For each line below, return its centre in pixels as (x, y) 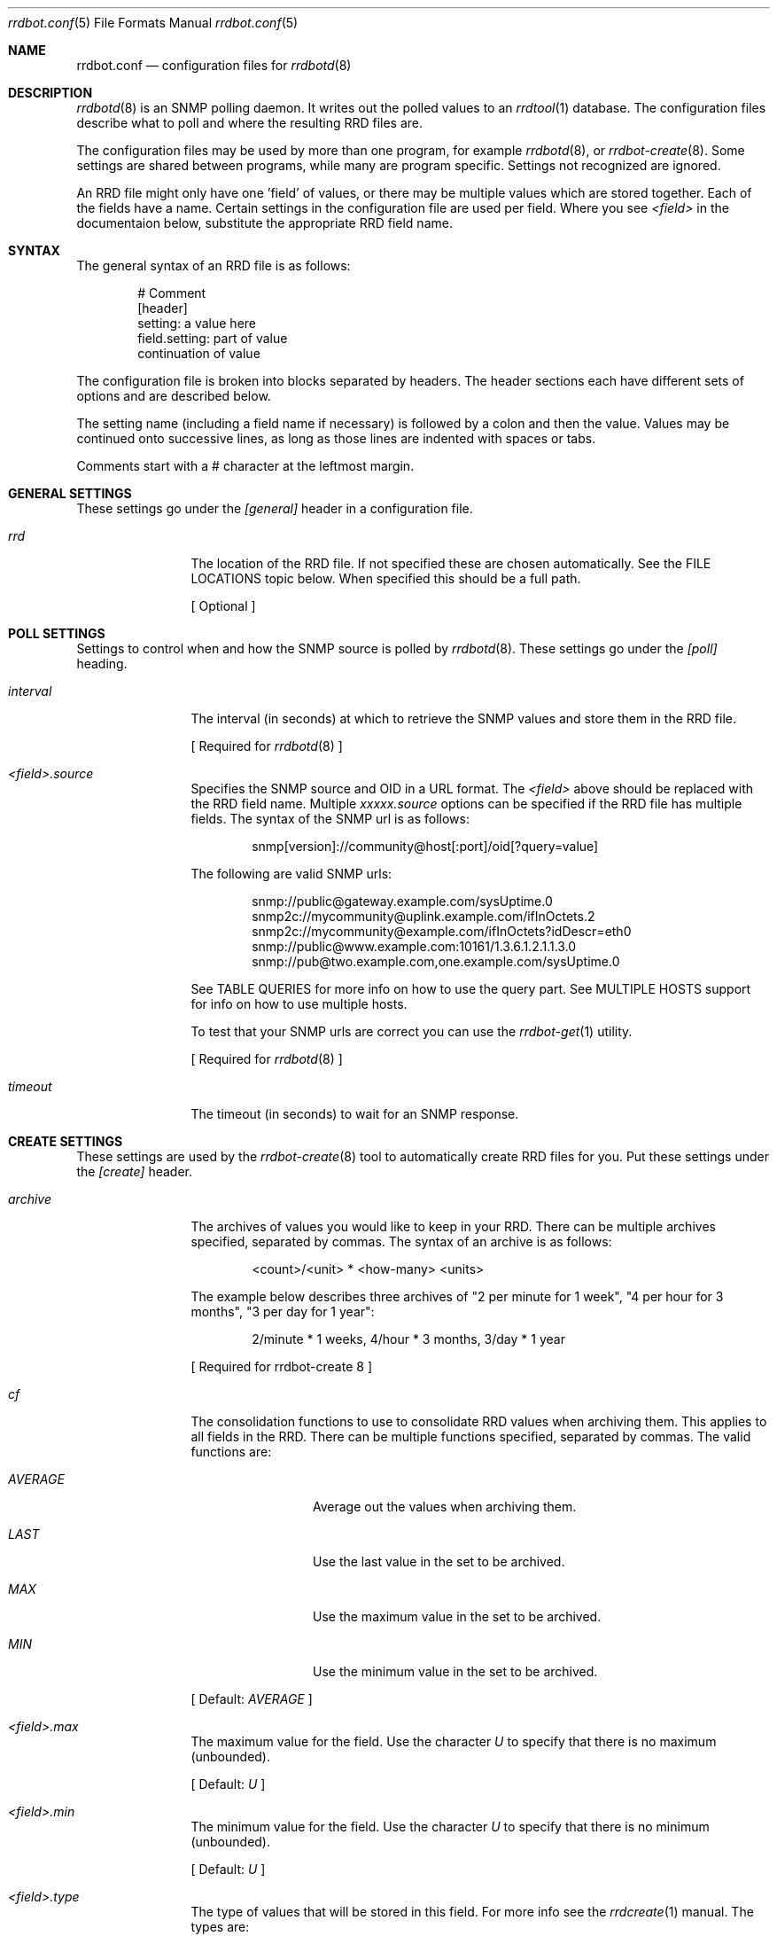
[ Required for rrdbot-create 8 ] (281, 1366)
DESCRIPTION (51, 93)
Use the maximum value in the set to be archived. (457, 1616)
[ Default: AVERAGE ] (252, 1699)
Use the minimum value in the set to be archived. (455, 1671)
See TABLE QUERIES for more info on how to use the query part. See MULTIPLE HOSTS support (471, 989)
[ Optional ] (223, 606)
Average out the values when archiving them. (445, 1507)
